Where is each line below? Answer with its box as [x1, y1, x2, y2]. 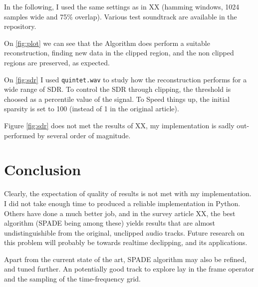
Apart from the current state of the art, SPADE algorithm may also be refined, [4, 254, 247, 264]
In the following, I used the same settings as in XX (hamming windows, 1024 [4, 1, 240, 11]
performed [4, 130, 35, 140]
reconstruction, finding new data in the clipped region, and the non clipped [4, 47, 234, 58]
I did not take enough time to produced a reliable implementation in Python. [4, 198, 241, 208]
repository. [4, 21, 36, 31]
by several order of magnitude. [37, 130, 131, 140]
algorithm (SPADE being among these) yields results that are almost [4, 218, 216, 228]
